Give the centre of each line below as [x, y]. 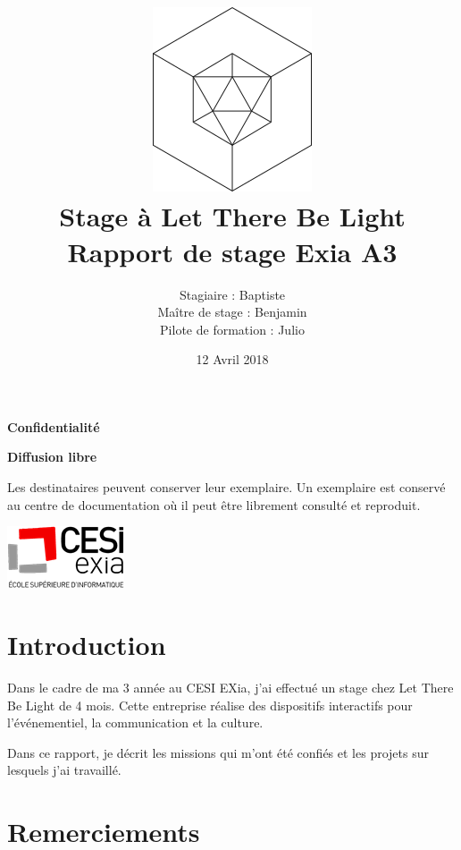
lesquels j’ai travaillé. [64, 770]
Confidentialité [54, 426]
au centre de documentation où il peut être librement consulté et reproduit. [214, 504]
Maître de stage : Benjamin [232, 312]
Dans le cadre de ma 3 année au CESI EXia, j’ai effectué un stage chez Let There [230, 687]
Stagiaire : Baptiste [232, 294]
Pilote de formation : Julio [232, 329]
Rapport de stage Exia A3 [232, 251]
